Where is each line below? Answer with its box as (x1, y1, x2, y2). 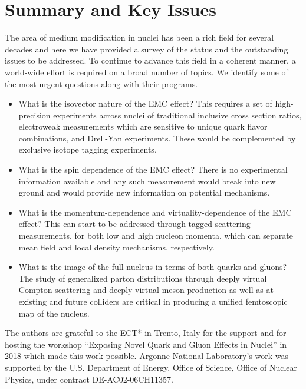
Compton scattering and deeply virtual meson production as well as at (18, 283, 274, 296)
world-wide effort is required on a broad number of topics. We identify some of (5, 65, 288, 78)
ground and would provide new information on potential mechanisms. (18, 186, 270, 199)
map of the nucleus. (18, 306, 90, 319)
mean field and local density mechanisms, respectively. (18, 240, 215, 253)
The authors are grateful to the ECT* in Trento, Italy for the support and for (5, 327, 287, 339)
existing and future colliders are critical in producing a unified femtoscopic (18, 295, 288, 307)
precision (18, 108, 51, 121)
